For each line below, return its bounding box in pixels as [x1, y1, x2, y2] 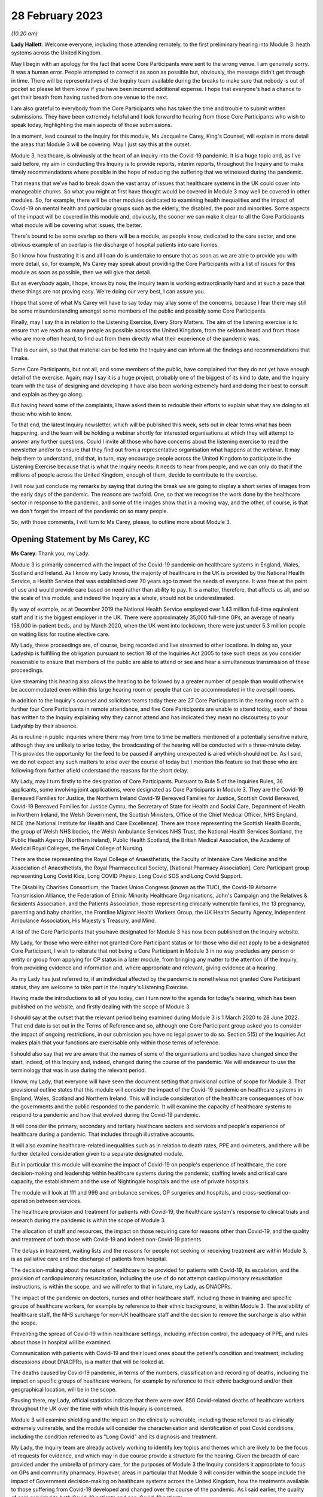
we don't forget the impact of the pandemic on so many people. [11, 507, 169, 514]
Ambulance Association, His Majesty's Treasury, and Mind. [11, 917, 157, 925]
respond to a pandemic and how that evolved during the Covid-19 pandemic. [11, 1111, 200, 1119]
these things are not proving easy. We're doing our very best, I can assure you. [11, 288, 206, 295]
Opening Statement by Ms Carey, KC [11, 534, 150, 544]
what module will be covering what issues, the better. [11, 222, 143, 229]
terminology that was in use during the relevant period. [11, 1066, 147, 1074]
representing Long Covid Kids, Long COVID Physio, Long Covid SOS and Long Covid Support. [11, 872, 242, 880]
